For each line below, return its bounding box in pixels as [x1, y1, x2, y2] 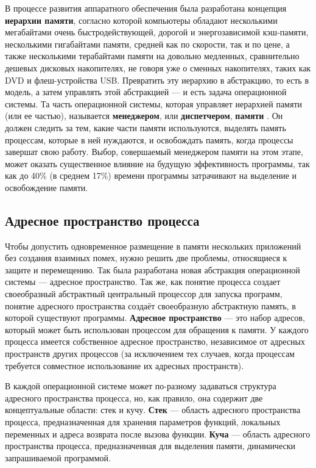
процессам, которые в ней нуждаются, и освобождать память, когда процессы [5, 133, 293, 146]
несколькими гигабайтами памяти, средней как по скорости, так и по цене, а [5, 37, 290, 50]
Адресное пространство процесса [5, 211, 200, 229]
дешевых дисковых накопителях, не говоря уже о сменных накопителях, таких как [5, 61, 311, 74]
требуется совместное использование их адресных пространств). [5, 359, 244, 372]
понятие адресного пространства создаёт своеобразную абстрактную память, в [5, 299, 296, 312]
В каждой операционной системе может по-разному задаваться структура [5, 380, 276, 392]
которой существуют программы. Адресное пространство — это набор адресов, [5, 311, 305, 324]
